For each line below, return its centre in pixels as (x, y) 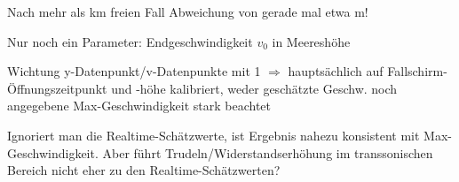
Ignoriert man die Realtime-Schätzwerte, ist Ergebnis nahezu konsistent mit (214, 135)
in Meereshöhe (311, 41)
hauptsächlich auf (336, 71)
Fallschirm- (417, 71)
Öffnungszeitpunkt (57, 88)
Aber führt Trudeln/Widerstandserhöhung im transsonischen (268, 152)
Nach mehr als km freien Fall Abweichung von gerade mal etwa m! (188, 11)
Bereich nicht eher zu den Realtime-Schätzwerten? (144, 170)
